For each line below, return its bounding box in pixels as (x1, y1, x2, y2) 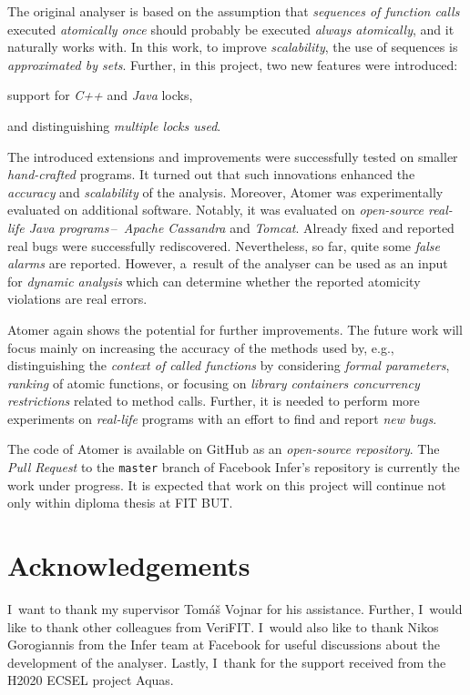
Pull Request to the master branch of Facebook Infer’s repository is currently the (7, 458, 460, 477)
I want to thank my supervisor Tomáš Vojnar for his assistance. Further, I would (7, 599, 463, 619)
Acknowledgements (7, 547, 250, 584)
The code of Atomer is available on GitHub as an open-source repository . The (7, 439, 440, 458)
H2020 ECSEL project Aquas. (7, 670, 174, 690)
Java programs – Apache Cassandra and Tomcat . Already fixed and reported (28, 217, 455, 237)
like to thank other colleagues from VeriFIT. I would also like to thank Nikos (7, 617, 439, 636)
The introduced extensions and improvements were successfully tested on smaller (7, 146, 458, 166)
